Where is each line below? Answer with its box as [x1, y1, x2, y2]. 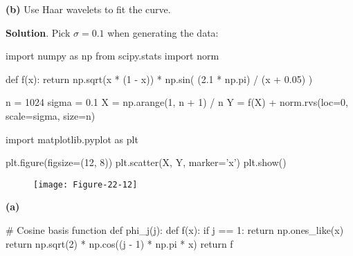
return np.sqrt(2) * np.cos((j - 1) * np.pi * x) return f [6, 236, 233, 250]
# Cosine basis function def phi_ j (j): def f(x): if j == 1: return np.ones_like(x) [6, 223, 344, 237]
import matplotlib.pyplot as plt [6, 131, 138, 146]
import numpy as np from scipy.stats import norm [6, 48, 219, 63]
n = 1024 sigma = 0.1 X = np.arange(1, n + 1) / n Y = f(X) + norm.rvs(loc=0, [6, 95, 348, 109]
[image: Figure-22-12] [33, 179, 138, 190]
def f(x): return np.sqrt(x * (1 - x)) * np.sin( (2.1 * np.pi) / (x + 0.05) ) [6, 71, 313, 86]
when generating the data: [107, 25, 219, 39]
